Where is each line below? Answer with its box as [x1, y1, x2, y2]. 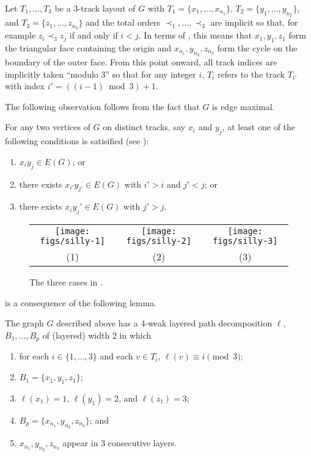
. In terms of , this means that [138, 29, 252, 42]
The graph [5, 317, 44, 329]
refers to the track [217, 67, 285, 80]
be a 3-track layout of [54, 2, 136, 14]
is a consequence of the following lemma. [5, 296, 157, 309]
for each [19, 350, 49, 362]
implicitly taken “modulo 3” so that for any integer [5, 67, 196, 80]
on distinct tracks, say [103, 120, 186, 133]
